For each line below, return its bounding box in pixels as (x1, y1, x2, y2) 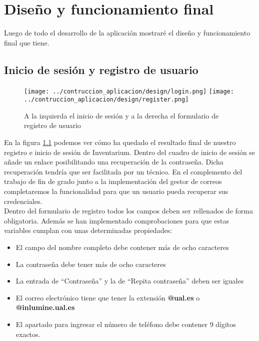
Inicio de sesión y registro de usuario (4, 61, 198, 77)
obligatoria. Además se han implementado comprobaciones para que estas (4, 215, 229, 225)
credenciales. (4, 195, 42, 206)
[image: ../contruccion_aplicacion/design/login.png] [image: (24, 87, 234, 95)
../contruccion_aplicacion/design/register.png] (24, 96, 189, 103)
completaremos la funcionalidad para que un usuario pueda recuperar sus (4, 185, 228, 196)
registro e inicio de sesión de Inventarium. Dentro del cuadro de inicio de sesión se (4, 146, 255, 157)
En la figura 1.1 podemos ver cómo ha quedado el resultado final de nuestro (4, 137, 236, 147)
